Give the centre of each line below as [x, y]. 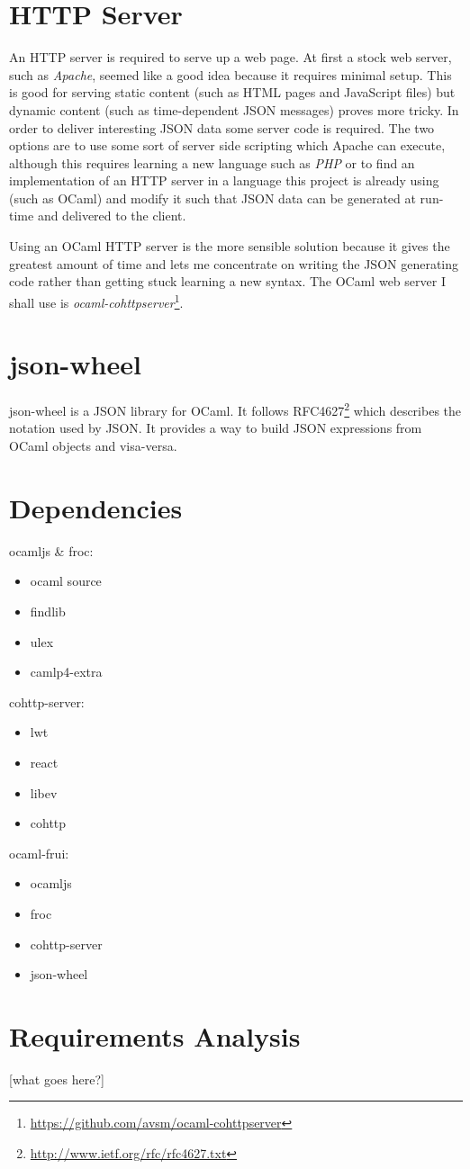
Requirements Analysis [155, 1035]
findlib [48, 611]
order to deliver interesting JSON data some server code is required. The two [222, 127]
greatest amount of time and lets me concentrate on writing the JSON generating [234, 263]
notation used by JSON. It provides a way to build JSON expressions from [216, 428]
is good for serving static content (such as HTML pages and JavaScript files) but [232, 92]
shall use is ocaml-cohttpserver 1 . [96, 301]
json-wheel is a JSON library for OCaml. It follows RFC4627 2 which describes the [235, 409]
